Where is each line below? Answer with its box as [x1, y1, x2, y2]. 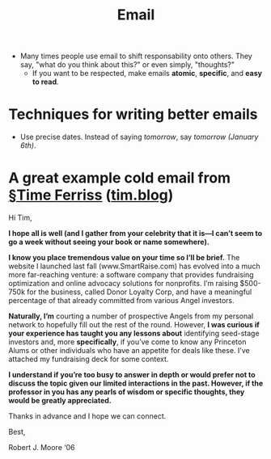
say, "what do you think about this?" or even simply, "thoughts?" [19, 60, 235, 69]
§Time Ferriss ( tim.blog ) [8, 186, 174, 204]
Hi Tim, [8, 213, 32, 223]
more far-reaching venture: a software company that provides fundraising [8, 270, 254, 280]
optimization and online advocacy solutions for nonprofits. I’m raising [8, 279, 239, 288]
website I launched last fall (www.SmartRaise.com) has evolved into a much [8, 261, 260, 272]
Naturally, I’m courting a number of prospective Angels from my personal [8, 311, 254, 321]
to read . [32, 77, 59, 86]
